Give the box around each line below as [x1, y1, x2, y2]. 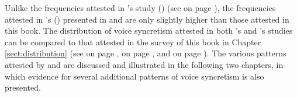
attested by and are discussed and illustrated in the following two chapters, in [5, 58, 284, 70]
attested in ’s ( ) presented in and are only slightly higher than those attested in [5, 13, 289, 25]
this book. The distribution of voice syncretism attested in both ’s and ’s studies [5, 24, 293, 37]
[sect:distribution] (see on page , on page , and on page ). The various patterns [5, 47, 286, 59]
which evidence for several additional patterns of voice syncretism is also [5, 70, 264, 82]
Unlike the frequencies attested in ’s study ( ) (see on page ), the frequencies [5, 2, 276, 13]
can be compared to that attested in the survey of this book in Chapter [5, 35, 261, 48]
